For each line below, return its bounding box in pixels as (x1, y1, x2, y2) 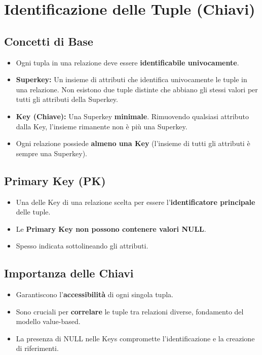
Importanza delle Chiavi (4, 265, 134, 281)
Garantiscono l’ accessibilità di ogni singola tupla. (16, 289, 173, 300)
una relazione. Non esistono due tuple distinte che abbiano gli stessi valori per (16, 84, 258, 94)
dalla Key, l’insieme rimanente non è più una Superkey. (16, 121, 188, 131)
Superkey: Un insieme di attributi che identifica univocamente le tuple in (16, 74, 247, 85)
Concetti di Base (4, 33, 93, 49)
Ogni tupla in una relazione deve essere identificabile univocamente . (16, 57, 239, 67)
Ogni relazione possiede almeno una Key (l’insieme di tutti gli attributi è (16, 138, 250, 149)
